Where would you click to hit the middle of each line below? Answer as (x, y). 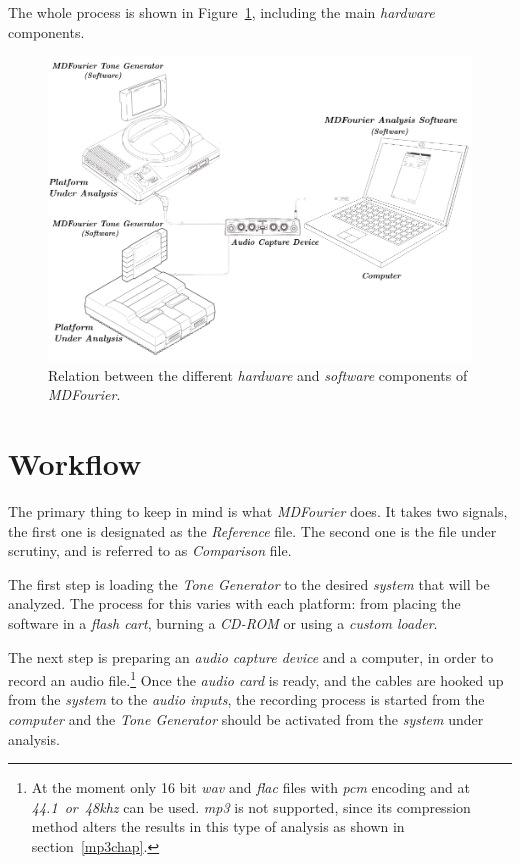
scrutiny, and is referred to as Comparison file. (150, 550)
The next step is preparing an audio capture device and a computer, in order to (251, 656)
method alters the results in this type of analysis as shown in (218, 826)
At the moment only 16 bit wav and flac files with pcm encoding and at (251, 787)
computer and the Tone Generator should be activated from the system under (246, 718)
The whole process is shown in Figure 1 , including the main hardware (221, 12)
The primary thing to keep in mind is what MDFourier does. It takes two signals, (258, 510)
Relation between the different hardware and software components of (258, 374)
